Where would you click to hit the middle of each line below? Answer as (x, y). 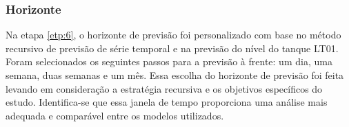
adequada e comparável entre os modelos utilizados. (115, 115)
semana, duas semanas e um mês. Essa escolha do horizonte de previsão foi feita (175, 75)
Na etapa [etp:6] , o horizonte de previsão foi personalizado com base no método (173, 35)
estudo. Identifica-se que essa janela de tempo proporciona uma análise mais (167, 102)
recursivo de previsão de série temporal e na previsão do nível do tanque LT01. (172, 48)
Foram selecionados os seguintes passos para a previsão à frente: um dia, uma (169, 61)
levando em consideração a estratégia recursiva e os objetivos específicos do (164, 88)
